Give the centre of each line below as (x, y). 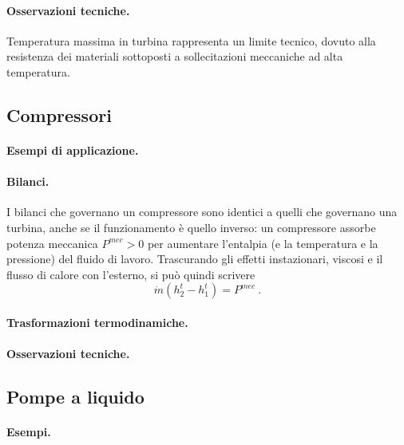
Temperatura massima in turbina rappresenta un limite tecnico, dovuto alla (191, 40)
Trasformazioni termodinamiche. (97, 322)
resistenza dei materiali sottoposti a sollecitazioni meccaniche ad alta (175, 56)
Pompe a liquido (75, 397)
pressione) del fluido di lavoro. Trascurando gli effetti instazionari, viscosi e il (195, 259)
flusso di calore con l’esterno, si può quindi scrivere (131, 274)
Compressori (59, 114)
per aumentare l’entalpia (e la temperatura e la (263, 243)
